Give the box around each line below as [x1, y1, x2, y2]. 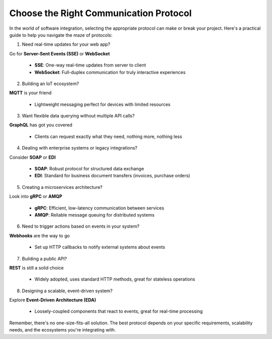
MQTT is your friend [9, 90, 52, 96]
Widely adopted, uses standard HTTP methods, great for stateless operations [34, 276, 195, 282]
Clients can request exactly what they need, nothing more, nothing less [34, 133, 182, 140]
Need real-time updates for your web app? [22, 41, 110, 47]
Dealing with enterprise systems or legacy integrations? [22, 145, 138, 151]
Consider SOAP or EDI [9, 154, 56, 160]
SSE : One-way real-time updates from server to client [34, 62, 146, 68]
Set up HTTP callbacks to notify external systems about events [34, 244, 166, 250]
